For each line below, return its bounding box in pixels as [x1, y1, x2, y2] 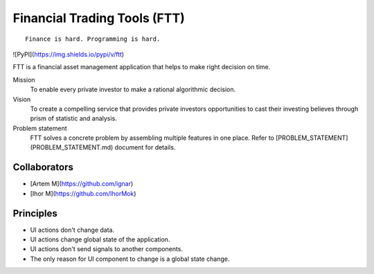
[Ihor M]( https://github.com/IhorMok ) [30, 189, 136, 197]
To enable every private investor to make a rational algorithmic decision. [30, 85, 236, 93]
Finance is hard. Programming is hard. [25, 35, 161, 43]
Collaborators [12, 161, 74, 173]
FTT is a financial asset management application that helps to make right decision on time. [12, 63, 271, 71]
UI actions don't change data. [30, 226, 114, 234]
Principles [12, 208, 58, 219]
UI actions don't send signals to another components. [30, 245, 184, 253]
